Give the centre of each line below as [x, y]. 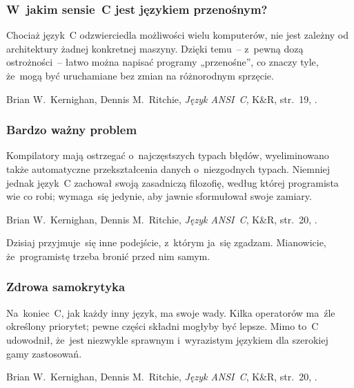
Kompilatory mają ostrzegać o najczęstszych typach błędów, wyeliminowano [168, 155]
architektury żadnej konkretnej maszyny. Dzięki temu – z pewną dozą [155, 48]
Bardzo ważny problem [72, 130]
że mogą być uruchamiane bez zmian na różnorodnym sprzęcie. [140, 75]
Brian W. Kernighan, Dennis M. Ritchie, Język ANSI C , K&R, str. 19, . [162, 99]
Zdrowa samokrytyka [66, 287]
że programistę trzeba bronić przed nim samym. [108, 256]
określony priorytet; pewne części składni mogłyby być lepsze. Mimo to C [163, 326]
